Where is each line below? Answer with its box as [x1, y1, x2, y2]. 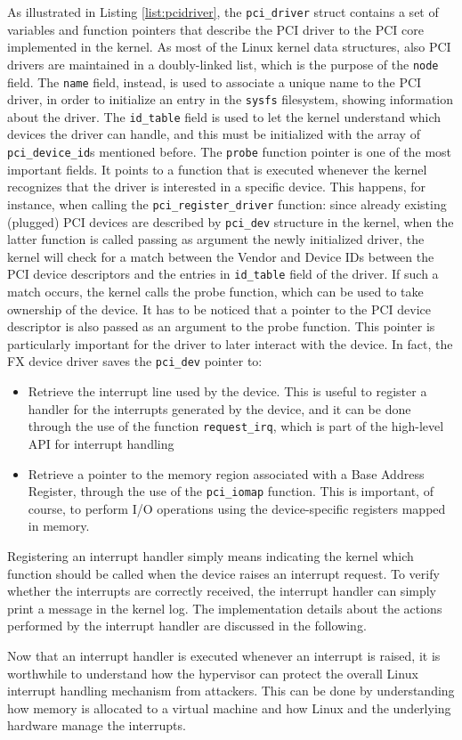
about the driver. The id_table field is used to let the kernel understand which [7, 107, 442, 126]
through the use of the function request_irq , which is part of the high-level [28, 417, 444, 435]
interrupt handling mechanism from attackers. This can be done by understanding [7, 681, 455, 700]
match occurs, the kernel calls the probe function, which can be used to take [7, 282, 424, 301]
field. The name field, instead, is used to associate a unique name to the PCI [7, 72, 422, 91]
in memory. [28, 516, 90, 535]
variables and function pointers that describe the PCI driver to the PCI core [7, 20, 424, 38]
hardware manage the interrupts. [7, 716, 186, 735]
